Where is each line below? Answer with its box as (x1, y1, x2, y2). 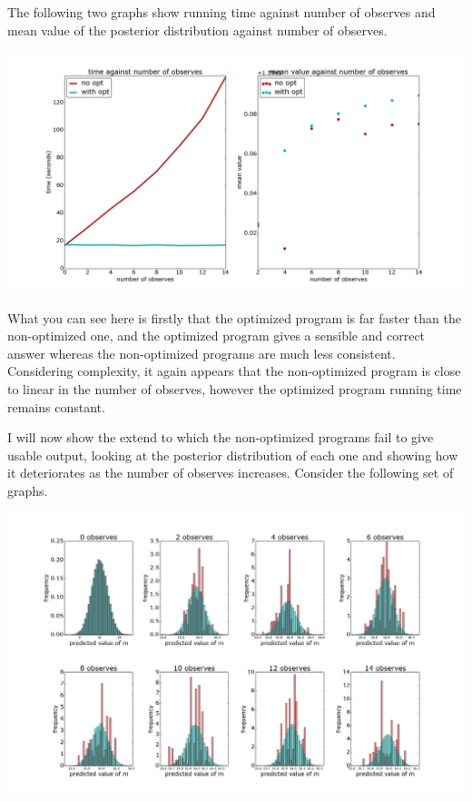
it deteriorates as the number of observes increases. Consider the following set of (7, 463, 454, 482)
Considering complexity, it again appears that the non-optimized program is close (7, 361, 461, 381)
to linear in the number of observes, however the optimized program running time (7, 379, 462, 398)
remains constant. (7, 397, 105, 416)
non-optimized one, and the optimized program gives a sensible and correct (7, 326, 426, 345)
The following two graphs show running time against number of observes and (7, 3, 436, 21)
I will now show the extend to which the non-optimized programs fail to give (7, 428, 434, 447)
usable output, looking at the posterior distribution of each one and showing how (7, 445, 458, 464)
